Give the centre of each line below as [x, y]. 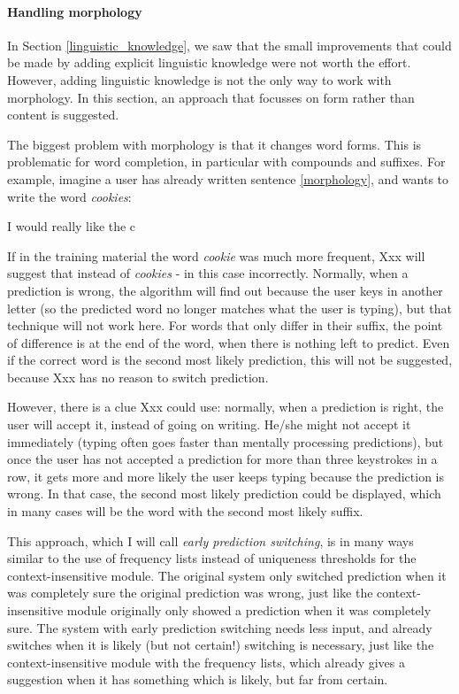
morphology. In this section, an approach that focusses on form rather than [211, 97]
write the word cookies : [69, 196]
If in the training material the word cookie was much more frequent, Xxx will [216, 255]
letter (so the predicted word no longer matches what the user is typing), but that [229, 308]
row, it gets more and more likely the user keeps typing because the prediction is [226, 476]
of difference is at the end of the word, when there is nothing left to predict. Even [229, 342]
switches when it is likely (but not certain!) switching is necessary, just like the [221, 645]
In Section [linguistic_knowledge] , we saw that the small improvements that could [229, 45]
